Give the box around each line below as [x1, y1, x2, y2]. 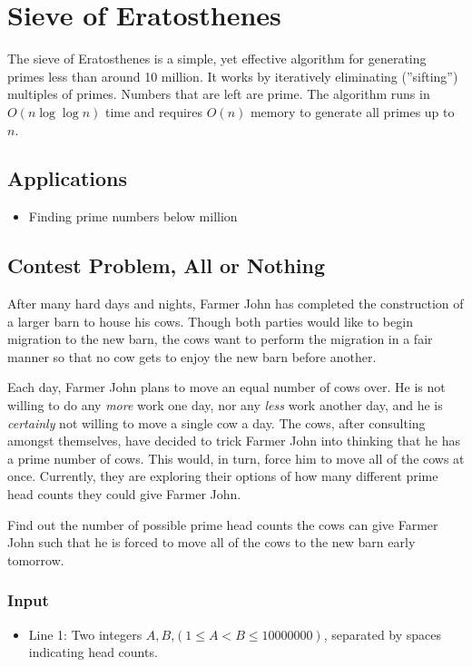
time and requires [104, 102, 203, 121]
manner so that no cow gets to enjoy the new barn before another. [7, 347, 377, 366]
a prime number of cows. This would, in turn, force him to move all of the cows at [7, 448, 465, 467]
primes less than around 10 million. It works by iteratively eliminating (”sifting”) [7, 66, 458, 85]
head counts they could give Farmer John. [7, 485, 241, 504]
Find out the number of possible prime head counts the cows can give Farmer [7, 515, 438, 534]
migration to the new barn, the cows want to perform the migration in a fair [7, 329, 433, 348]
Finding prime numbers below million [28, 207, 238, 226]
